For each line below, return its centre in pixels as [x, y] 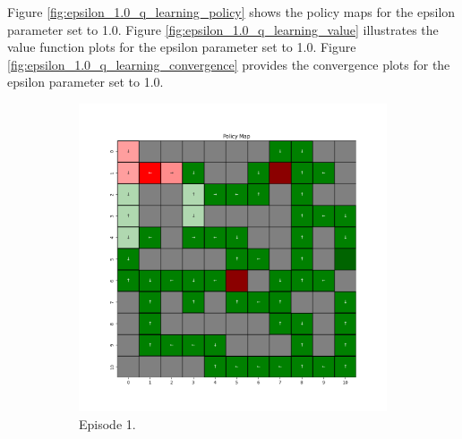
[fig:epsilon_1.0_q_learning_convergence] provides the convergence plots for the [229, 64]
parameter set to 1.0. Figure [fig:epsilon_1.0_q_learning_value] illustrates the [223, 29]
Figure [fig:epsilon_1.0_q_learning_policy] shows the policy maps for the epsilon [231, 12]
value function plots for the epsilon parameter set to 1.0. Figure [182, 47]
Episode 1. [107, 423]
